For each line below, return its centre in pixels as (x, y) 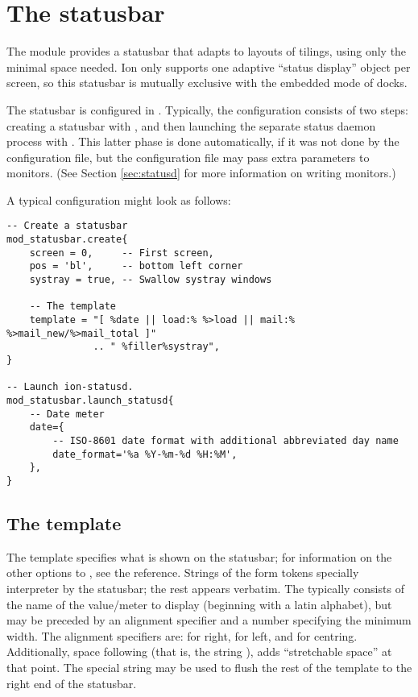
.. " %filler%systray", (156, 347)
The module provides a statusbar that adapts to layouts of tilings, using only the (207, 51)
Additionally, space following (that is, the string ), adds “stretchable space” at (199, 651)
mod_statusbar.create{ (67, 240)
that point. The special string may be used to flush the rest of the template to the (209, 667)
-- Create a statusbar (67, 226)
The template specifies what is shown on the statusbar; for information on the (199, 556)
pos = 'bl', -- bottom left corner (136, 266)
